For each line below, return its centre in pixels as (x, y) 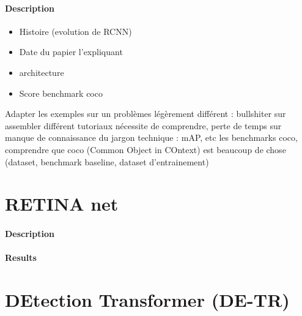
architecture (42, 72)
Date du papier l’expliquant (71, 52)
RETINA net (62, 204)
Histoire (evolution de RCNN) (75, 31)
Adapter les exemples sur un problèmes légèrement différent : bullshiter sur (145, 114)
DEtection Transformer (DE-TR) (147, 300)
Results (21, 258)
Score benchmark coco (61, 93)
